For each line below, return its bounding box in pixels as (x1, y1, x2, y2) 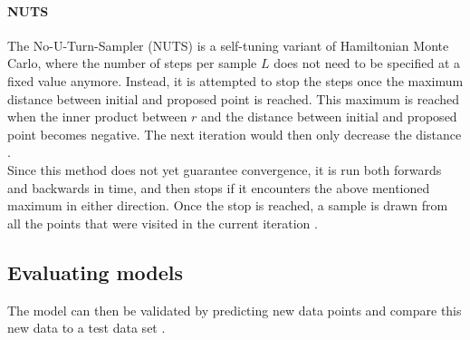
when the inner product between (7, 107, 187, 126)
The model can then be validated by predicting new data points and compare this (7, 300, 462, 319)
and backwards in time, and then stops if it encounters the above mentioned (7, 178, 430, 197)
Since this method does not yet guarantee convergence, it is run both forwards (7, 160, 442, 179)
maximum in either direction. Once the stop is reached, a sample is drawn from (7, 196, 448, 215)
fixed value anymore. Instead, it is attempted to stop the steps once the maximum (7, 71, 464, 90)
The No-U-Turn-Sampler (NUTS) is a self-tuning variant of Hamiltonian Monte (7, 35, 449, 54)
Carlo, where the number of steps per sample (7, 53, 257, 73)
